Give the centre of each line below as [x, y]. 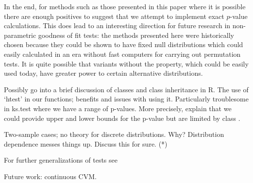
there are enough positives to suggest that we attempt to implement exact [114, 16]
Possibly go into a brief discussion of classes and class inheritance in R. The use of [126, 89]
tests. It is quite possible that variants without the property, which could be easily [126, 63]
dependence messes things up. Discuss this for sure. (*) [86, 143]
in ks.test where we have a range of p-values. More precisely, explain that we [118, 108]
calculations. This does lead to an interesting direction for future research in [117, 25]
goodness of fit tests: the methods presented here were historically [136, 35]
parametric [20, 35]
